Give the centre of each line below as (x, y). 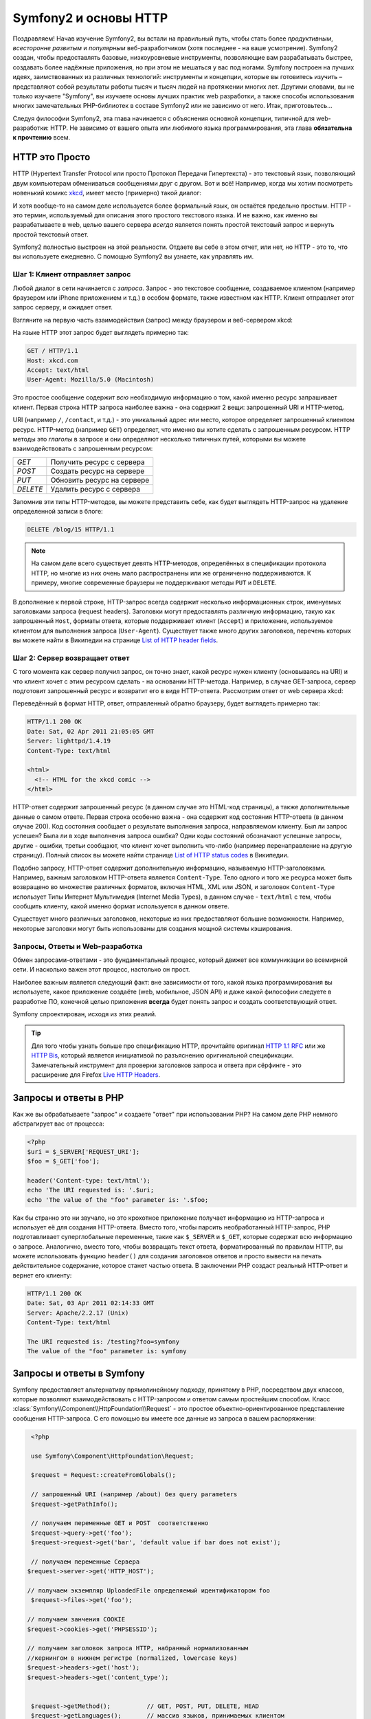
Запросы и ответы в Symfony (79, 1373)
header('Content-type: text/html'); (89, 1180)
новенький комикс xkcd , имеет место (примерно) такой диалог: (107, 193)
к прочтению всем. (42, 138)
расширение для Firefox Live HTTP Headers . (96, 1074)
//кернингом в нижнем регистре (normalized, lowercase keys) (132, 1658)
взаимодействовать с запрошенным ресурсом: (83, 449)
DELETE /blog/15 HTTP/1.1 (71, 530)
